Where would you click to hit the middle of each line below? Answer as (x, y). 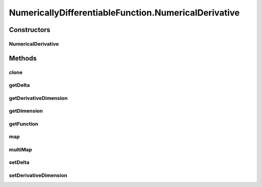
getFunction (24, 124)
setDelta (19, 162)
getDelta (19, 85)
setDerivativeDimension (38, 175)
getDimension (26, 111)
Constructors (30, 30)
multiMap (21, 149)
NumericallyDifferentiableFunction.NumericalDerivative (124, 13)
